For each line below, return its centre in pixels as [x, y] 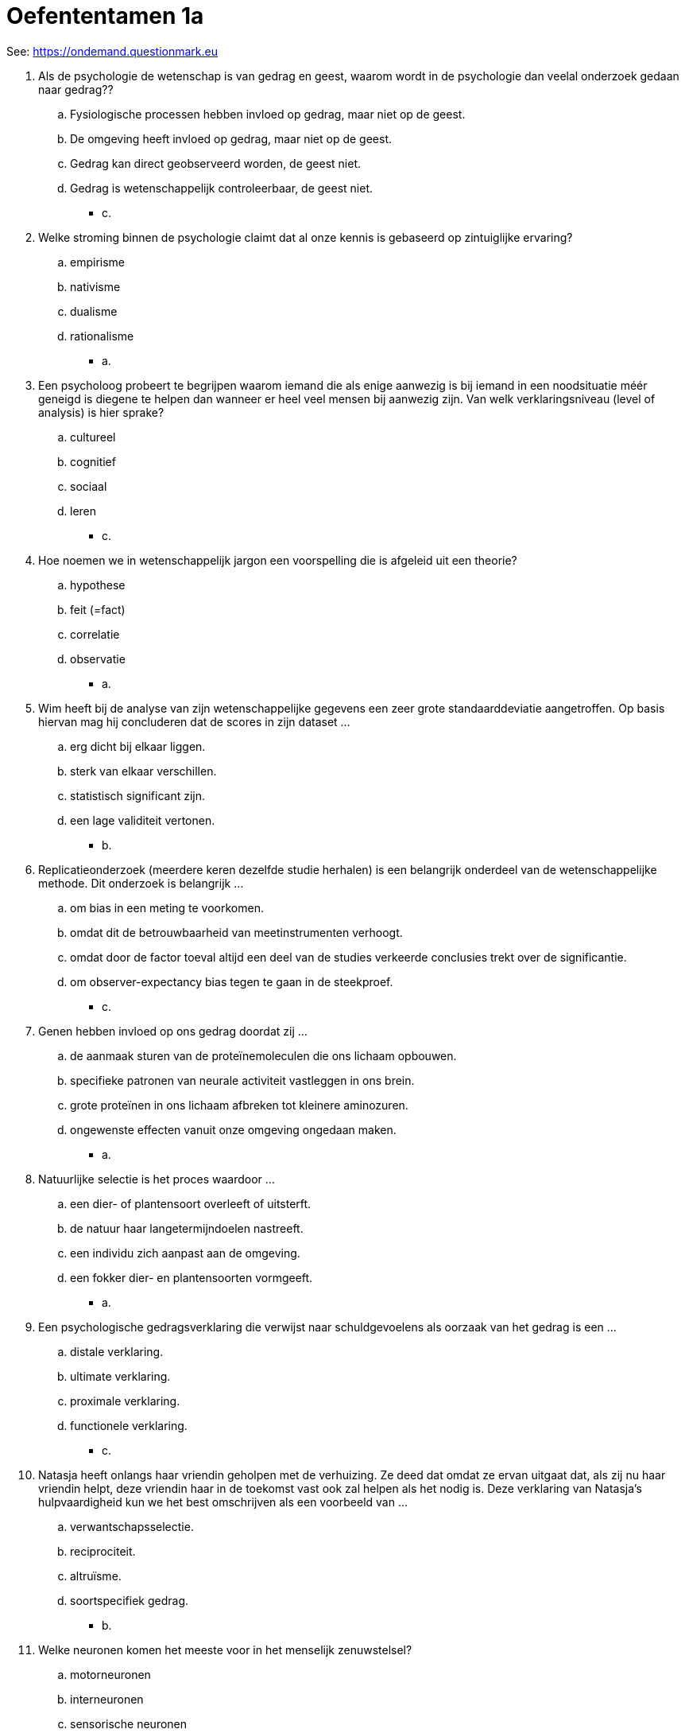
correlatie [95, 634]
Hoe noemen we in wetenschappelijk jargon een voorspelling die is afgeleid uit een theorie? [278, 560]
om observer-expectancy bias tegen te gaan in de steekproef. [232, 981]
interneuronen [107, 1699]
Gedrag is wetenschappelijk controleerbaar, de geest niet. [222, 188]
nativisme [95, 286]
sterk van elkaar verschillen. [143, 771]
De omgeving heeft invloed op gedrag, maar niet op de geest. [231, 138]
